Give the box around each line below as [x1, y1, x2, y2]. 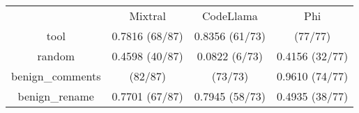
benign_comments [11, 68, 101, 84]
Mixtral [129, 8, 166, 24]
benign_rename [17, 88, 94, 104]
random [37, 48, 75, 64]
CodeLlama [201, 8, 258, 24]
